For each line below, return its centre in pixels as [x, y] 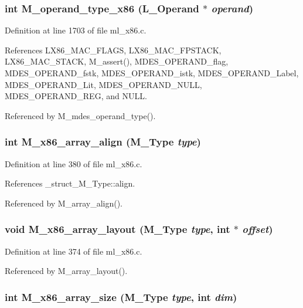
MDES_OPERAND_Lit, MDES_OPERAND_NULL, [103, 84]
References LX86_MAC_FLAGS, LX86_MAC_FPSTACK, [113, 50]
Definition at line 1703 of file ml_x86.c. [76, 30]
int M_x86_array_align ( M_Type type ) [103, 142]
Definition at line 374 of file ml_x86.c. [74, 251]
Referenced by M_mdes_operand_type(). [80, 115]
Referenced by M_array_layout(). [66, 271]
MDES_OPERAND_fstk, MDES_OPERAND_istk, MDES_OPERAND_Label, [152, 73]
